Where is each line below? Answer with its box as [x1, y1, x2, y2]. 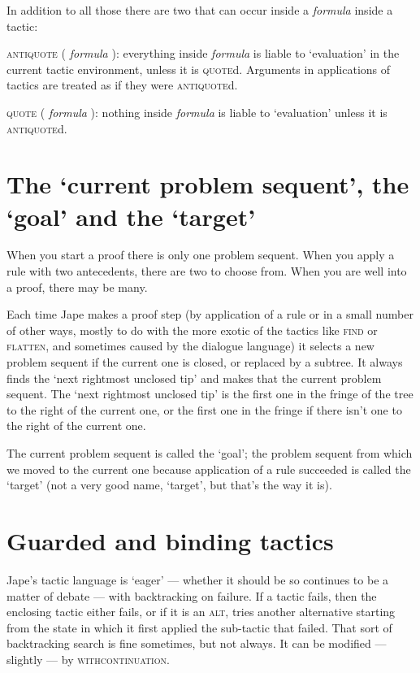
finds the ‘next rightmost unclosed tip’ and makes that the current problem [6, 369, 382, 386]
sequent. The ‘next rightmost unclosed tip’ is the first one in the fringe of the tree [6, 385, 414, 402]
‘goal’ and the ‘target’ [6, 199, 256, 232]
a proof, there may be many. [6, 278, 148, 295]
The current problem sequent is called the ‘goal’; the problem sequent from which [6, 445, 413, 461]
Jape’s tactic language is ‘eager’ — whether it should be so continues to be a [6, 571, 389, 588]
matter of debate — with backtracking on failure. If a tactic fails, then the [6, 587, 377, 604]
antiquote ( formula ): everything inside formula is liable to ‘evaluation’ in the [6, 45, 400, 62]
